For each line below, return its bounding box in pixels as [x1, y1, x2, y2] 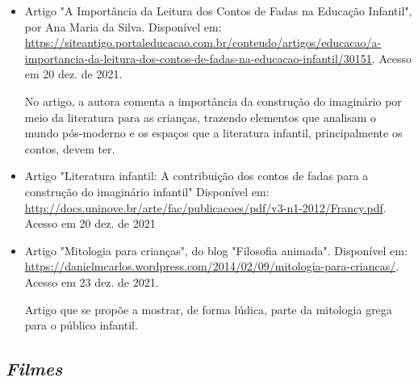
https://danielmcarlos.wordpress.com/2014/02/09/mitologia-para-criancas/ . [24, 258, 399, 275]
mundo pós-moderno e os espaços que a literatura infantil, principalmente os [24, 124, 403, 141]
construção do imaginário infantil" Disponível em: [24, 183, 270, 199]
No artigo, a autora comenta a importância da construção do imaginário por [24, 92, 402, 109]
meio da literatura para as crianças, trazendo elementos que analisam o [24, 108, 377, 125]
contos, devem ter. [24, 140, 115, 157]
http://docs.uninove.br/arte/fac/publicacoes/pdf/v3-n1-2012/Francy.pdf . [24, 199, 387, 216]
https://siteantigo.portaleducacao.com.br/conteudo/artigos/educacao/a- [24, 34, 382, 51]
